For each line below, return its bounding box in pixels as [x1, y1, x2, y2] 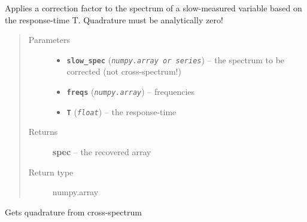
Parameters [28, 33, 70, 46]
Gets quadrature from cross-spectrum [5, 205, 142, 218]
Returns [28, 125, 58, 138]
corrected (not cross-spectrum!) [66, 65, 181, 78]
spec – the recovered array [52, 145, 151, 158]
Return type [28, 165, 74, 178]
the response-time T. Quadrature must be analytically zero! [5, 13, 223, 26]
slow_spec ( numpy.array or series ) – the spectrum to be [66, 53, 285, 66]
